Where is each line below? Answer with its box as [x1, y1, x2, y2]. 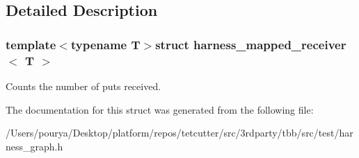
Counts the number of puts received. [6, 78, 161, 93]
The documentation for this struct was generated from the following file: [6, 102, 314, 116]
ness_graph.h [6, 139, 63, 153]
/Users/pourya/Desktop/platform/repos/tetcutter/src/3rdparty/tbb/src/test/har [6, 125, 353, 140]
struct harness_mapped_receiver [155, 35, 346, 53]
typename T [70, 35, 141, 53]
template [6, 35, 56, 53]
